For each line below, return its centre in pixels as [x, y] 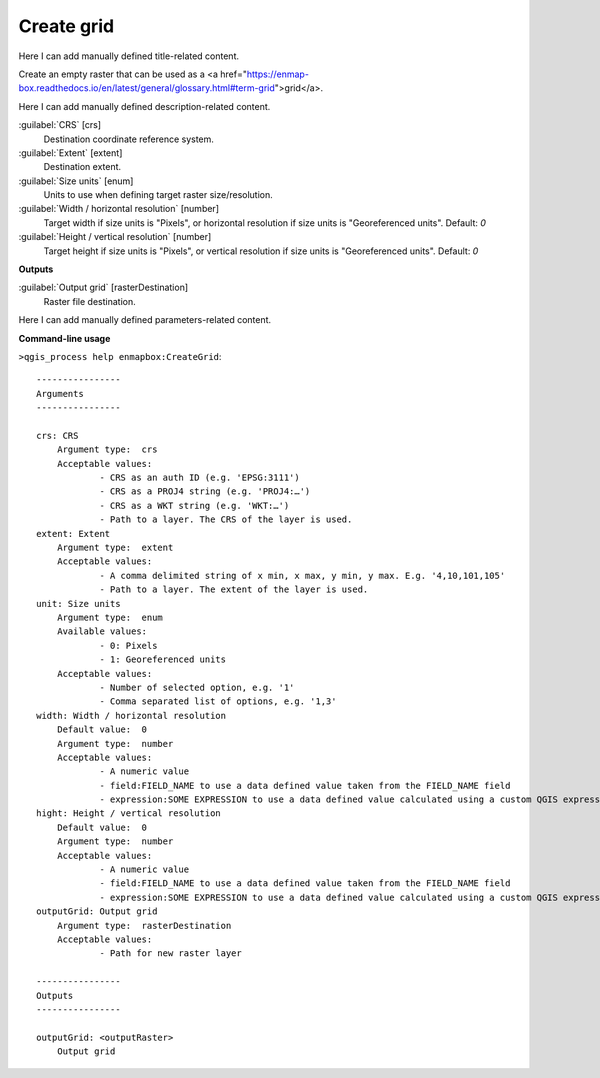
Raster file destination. [89, 301]
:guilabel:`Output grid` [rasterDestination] [103, 287]
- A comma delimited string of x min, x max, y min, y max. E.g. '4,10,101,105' [302, 575]
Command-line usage [64, 338]
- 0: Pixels [128, 645]
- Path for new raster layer [170, 953]
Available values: [102, 631]
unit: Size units [78, 603]
